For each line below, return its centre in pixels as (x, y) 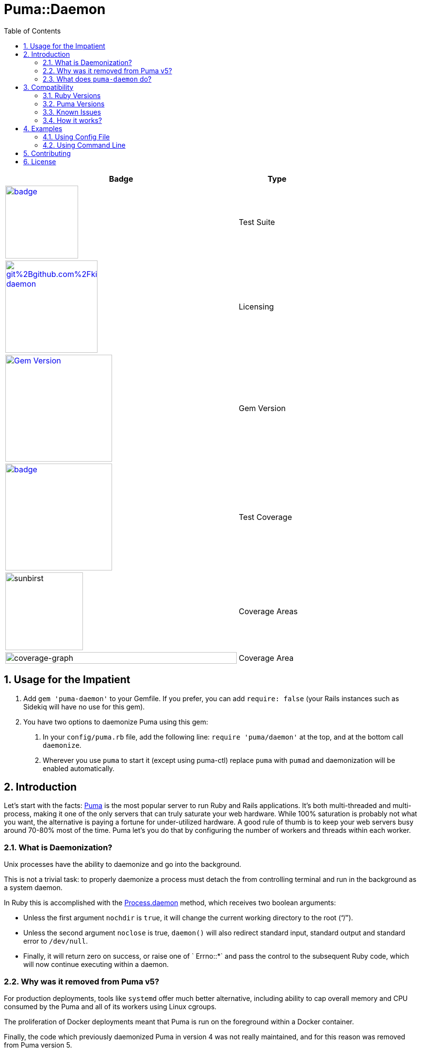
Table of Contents (32, 31)
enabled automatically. (79, 768)
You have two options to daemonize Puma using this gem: (116, 722)
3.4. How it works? (73, 120)
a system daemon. (33, 888)
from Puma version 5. (38, 1045)
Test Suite (257, 222)
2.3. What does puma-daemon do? (97, 79)
